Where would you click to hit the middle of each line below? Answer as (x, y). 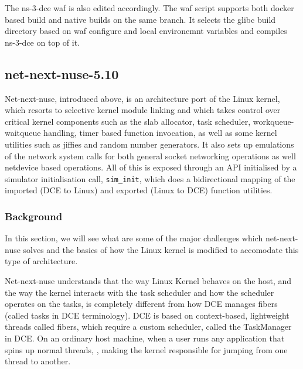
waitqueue (23, 133)
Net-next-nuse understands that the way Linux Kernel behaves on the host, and (148, 280)
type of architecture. (41, 261)
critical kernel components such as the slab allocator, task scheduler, (128, 121)
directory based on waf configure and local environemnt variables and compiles (146, 31)
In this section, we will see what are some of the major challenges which (134, 238)
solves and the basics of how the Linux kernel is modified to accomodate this (161, 249)
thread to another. (38, 361)
